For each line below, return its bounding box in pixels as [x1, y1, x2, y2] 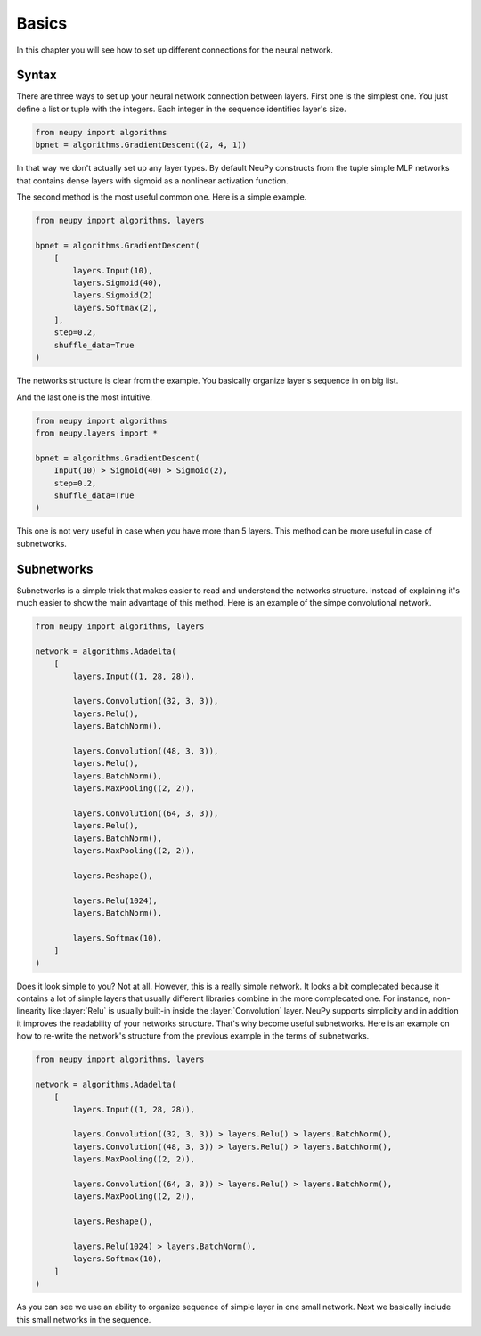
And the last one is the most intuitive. [16, 392, 153, 403]
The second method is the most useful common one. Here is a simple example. [16, 191, 307, 202]
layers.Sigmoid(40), [72, 277, 163, 288]
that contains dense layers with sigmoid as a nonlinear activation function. [16, 175, 289, 186]
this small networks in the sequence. [16, 1314, 151, 1324]
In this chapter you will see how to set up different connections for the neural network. [16, 45, 334, 55]
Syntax [16, 68, 57, 83]
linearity [16, 1006, 46, 1016]
